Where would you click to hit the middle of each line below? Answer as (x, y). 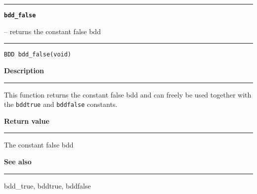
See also (18, 161)
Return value (27, 121)
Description (24, 70)
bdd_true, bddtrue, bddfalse (47, 185)
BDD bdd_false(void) (38, 55)
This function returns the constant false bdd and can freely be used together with (128, 94)
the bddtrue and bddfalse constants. (61, 104)
